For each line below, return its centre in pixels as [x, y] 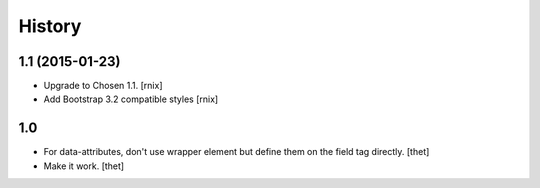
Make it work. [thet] [84, 166]
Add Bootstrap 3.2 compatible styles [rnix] [131, 99]
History [50, 26]
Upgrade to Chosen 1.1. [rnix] [103, 86]
